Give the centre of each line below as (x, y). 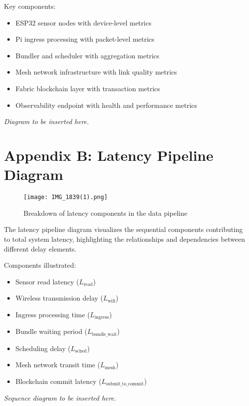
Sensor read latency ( (47, 281)
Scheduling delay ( (43, 348)
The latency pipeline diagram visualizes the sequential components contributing (124, 229)
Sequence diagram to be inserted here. (60, 398)
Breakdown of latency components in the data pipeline (105, 213)
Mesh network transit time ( (58, 365)
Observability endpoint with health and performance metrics (106, 105)
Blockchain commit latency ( (58, 381)
